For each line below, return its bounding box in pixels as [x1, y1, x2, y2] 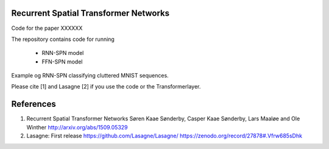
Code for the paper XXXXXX [11, 24, 83, 32]
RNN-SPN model [41, 49, 84, 57]
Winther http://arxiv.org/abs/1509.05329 [26, 123, 128, 131]
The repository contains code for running [11, 35, 115, 43]
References [11, 99, 56, 109]
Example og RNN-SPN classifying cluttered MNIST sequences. [11, 72, 169, 79]
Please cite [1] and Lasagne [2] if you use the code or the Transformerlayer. [11, 83, 201, 90]
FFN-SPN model [41, 58, 83, 65]
